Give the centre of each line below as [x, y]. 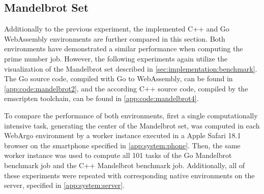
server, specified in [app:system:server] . [64, 185]
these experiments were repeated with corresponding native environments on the [129, 175]
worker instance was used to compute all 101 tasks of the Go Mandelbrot [118, 155]
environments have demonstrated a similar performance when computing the [124, 48]
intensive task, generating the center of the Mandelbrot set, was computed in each [132, 125]
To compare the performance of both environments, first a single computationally [131, 115]
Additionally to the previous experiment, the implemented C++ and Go [117, 29]
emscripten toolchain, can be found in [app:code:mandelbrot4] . [101, 98]
